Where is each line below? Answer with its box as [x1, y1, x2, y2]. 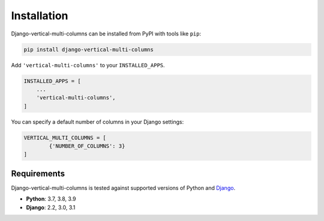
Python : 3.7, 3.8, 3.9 [26, 195, 76, 202]
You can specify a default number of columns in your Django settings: [11, 118, 184, 126]
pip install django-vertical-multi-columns [23, 46, 154, 53]
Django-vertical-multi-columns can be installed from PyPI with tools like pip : [11, 30, 201, 37]
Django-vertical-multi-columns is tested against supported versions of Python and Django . [11, 184, 236, 192]
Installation [11, 9, 68, 22]
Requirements [11, 168, 65, 178]
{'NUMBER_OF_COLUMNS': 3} [49, 143, 125, 150]
